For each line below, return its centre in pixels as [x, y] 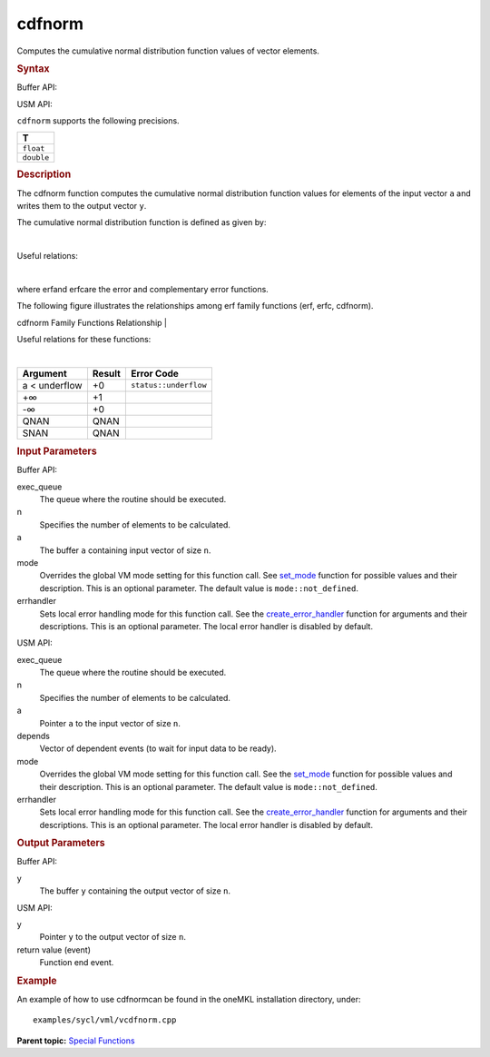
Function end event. [77, 963]
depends [33, 736]
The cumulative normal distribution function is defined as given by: [142, 222]
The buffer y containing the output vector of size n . [135, 891]
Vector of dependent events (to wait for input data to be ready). [158, 748]
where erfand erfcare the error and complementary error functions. [143, 289]
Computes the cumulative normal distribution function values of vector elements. [168, 51]
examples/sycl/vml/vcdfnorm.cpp [105, 1020]
